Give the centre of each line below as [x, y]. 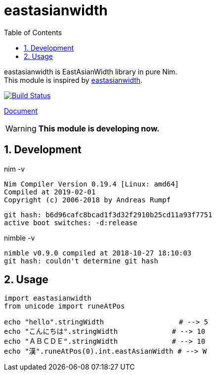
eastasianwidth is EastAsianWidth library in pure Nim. [91, 71]
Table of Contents [33, 32]
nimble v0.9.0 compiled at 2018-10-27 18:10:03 [98, 253]
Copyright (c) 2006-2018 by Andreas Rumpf [87, 200]
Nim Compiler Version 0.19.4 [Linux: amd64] [92, 184]
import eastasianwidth [48, 298]
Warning [21, 128]
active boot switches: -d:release [71, 222]
